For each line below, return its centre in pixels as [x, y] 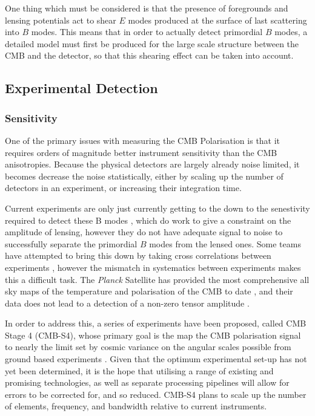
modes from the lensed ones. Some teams [225, 243]
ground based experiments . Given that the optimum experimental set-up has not [156, 359]
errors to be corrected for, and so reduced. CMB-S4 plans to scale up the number [156, 394]
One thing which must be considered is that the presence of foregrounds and [147, 8]
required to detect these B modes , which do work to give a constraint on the [148, 220]
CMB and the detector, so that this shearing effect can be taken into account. [149, 55]
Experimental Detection [81, 88]
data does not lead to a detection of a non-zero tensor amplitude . [127, 303]
